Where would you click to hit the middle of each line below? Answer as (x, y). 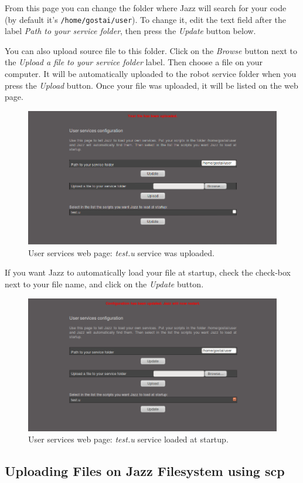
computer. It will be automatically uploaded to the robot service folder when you (151, 74)
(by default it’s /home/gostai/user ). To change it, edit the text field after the (145, 19)
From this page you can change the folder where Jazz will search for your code (146, 8)
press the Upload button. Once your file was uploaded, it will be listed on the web (151, 85)
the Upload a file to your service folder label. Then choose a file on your (134, 62)
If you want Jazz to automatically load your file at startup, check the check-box (148, 272)
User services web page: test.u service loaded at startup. (128, 439)
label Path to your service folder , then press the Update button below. (130, 31)
